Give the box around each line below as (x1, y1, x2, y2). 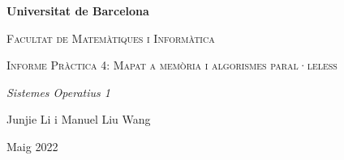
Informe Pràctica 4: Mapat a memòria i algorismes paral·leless (6, 57, 338, 74)
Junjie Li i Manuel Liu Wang (6, 111, 151, 128)
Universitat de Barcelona (6, 2, 149, 19)
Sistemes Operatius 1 (6, 83, 110, 100)
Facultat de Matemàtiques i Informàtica (6, 29, 215, 46)
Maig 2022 (6, 137, 58, 154)
